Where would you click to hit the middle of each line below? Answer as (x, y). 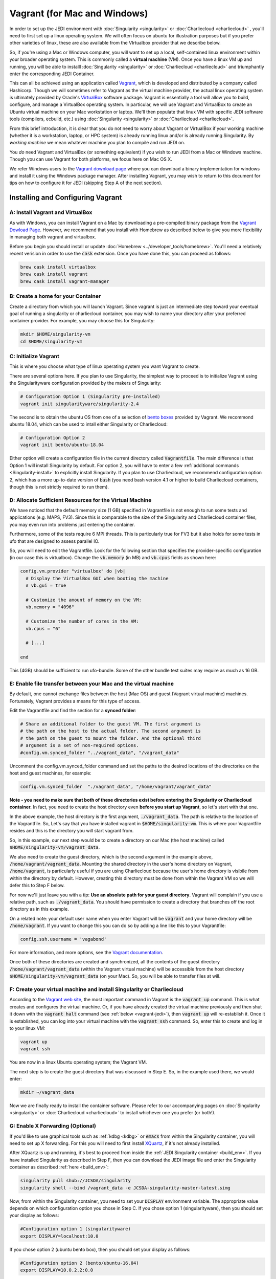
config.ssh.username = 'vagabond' (63, 939)
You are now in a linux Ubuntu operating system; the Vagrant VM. (78, 1062)
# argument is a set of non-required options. (79, 745)
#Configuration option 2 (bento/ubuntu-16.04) (79, 1263)
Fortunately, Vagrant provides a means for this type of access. (75, 701)
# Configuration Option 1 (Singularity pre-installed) (90, 397)
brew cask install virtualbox (58, 267)
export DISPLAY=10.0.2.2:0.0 (57, 1270)
